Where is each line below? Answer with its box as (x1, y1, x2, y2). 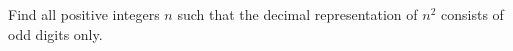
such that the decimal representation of (177, 4, 418, 24)
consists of (441, 4, 504, 24)
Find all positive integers (8, 4, 160, 24)
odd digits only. (8, 23, 103, 44)
